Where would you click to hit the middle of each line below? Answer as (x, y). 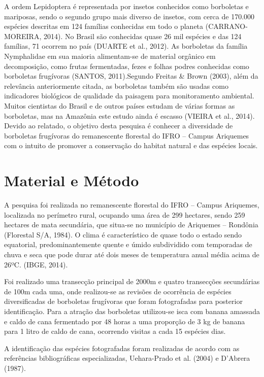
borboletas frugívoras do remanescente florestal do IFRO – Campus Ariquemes (127, 135)
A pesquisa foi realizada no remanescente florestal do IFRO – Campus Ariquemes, (132, 205)
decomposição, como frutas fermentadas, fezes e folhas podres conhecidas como (127, 66)
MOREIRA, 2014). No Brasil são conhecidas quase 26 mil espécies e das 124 (123, 36)
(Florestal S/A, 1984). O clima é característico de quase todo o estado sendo (123, 234)
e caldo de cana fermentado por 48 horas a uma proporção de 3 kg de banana (125, 321)
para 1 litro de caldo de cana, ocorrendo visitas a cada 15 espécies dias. (115, 331)
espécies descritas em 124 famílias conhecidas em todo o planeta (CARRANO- (126, 26)
